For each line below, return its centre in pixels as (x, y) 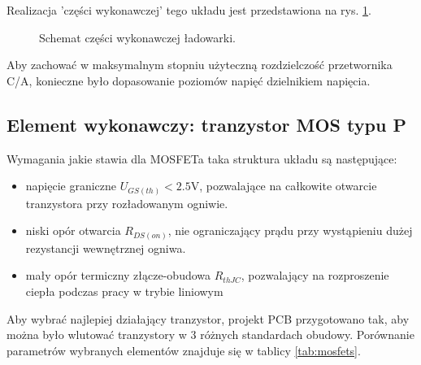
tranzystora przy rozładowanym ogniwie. (127, 203)
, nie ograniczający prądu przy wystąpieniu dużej (290, 230)
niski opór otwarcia (73, 230)
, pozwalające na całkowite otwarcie (288, 186)
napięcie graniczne (71, 186)
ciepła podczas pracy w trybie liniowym (124, 291)
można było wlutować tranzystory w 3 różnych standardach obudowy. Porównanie (210, 335)
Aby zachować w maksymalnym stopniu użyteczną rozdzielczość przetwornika (200, 65)
